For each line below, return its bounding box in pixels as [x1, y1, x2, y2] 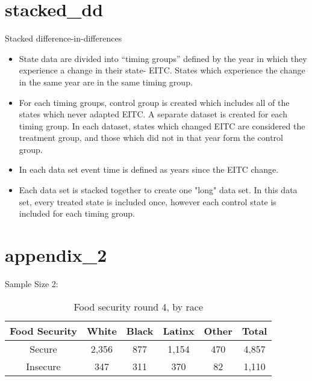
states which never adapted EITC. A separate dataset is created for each [19, 108, 287, 120]
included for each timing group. [19, 207, 136, 220]
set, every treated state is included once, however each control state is [19, 195, 276, 208]
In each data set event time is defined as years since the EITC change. [19, 163, 279, 176]
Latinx [163, 323, 195, 338]
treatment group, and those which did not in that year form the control [19, 131, 283, 144]
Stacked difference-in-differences [5, 32, 122, 45]
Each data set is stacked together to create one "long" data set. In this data [19, 184, 298, 196]
